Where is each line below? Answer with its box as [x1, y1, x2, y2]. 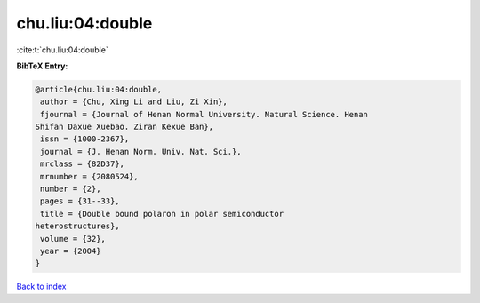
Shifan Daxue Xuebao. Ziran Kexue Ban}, [35, 122, 213, 132]
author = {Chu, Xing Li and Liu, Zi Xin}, [40, 97, 228, 107]
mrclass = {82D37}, [40, 159, 124, 169]
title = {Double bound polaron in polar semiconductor [40, 209, 284, 219]
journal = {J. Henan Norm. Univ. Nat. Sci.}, [40, 147, 242, 156]
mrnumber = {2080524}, [40, 171, 140, 181]
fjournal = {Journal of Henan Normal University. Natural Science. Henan [40, 109, 369, 119]
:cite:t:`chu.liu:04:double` [16, 44, 108, 55]
